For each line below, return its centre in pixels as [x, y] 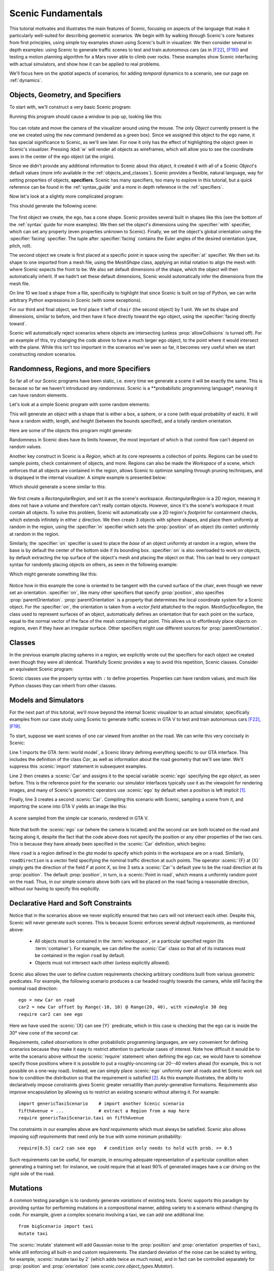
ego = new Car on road [47, 1000]
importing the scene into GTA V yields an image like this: [68, 806]
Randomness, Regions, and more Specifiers [80, 369]
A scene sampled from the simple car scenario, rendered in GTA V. [79, 818]
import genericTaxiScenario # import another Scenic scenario [101, 1104]
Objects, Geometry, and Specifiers [65, 95]
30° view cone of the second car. [44, 1033]
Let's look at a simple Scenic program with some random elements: [80, 405]
